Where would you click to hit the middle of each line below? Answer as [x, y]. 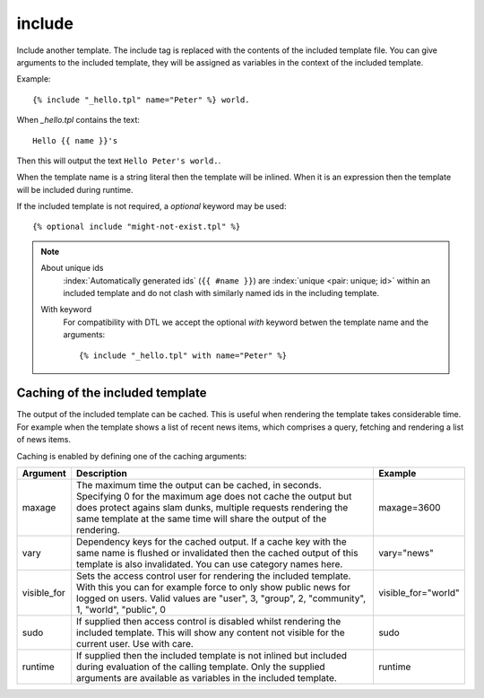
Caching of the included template [112, 393]
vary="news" [406, 554]
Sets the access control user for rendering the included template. [214, 576]
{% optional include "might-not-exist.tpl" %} [137, 227]
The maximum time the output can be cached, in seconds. [199, 485]
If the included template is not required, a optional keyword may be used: [151, 206]
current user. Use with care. [135, 644]
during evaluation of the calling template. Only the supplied [201, 667]
